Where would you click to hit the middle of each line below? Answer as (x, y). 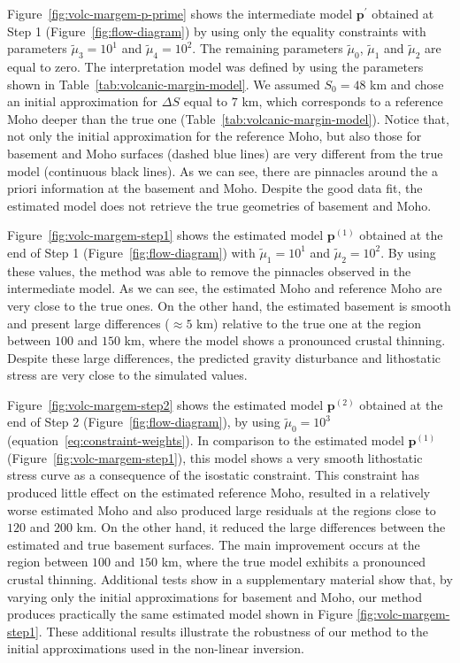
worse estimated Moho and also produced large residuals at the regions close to (222, 509)
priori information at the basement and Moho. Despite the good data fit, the (215, 188)
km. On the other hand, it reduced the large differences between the (261, 527)
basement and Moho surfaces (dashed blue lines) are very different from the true (225, 153)
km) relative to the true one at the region (309, 323)
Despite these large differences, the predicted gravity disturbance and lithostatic (224, 357)
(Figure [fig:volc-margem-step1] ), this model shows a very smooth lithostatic (215, 457)
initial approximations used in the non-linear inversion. (156, 648)
